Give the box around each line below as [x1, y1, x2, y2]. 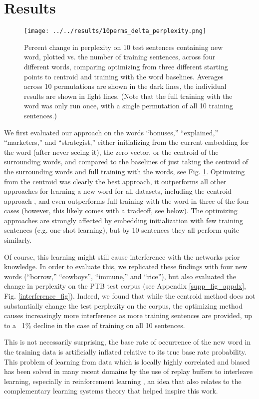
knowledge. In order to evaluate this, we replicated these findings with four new [4, 261, 248, 272]
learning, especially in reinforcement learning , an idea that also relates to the [4, 376, 242, 386]
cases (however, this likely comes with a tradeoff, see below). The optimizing [4, 205, 238, 216]
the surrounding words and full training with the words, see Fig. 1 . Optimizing [4, 166, 245, 176]
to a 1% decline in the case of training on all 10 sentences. [4, 320, 185, 330]
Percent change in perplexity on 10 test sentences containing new [24, 41, 223, 52]
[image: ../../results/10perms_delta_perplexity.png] [24, 27, 207, 35]
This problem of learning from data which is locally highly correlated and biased [4, 356, 250, 367]
